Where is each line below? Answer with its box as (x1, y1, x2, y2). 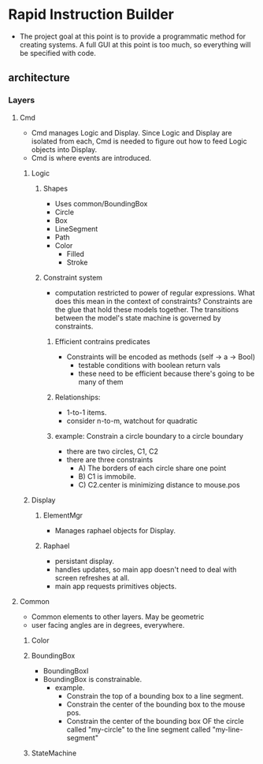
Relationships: (54, 392, 101, 402)
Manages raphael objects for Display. (54, 525, 176, 535)
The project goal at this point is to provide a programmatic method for (19, 32, 246, 41)
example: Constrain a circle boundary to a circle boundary (54, 431, 244, 440)
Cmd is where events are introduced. (31, 153, 152, 162)
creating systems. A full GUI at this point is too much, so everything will (19, 39, 251, 49)
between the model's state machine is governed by (54, 313, 222, 322)
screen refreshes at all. (54, 573, 130, 582)
